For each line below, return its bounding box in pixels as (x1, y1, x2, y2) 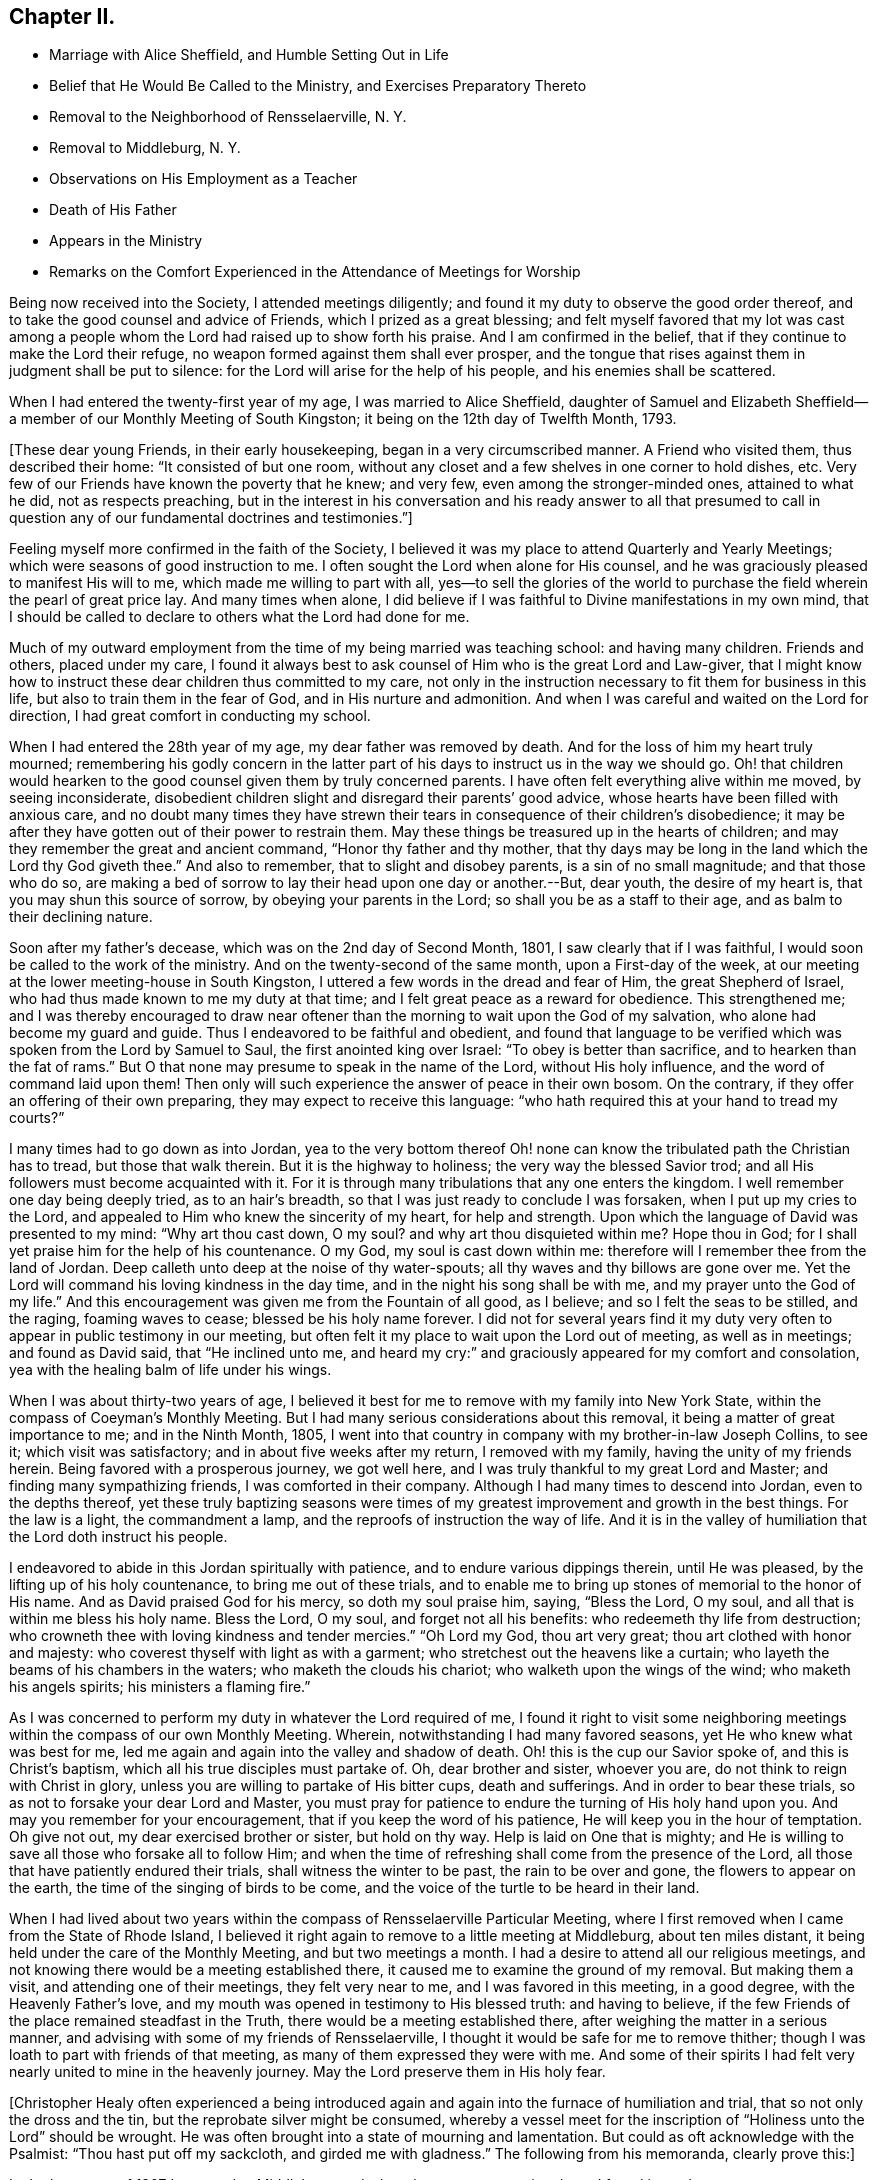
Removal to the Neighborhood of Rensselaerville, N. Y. (49, 108, 407, 126)
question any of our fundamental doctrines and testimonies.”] (9, 509, 413, 527)
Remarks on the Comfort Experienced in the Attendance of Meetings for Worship (49, 263, 581, 281)
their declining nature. (9, 908, 153, 926)
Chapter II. (9, 4, 116, 29)
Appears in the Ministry (49, 232, 203, 250)
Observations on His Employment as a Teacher (49, 170, 358, 188)
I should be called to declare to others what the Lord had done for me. (9, 608, 470, 626)
